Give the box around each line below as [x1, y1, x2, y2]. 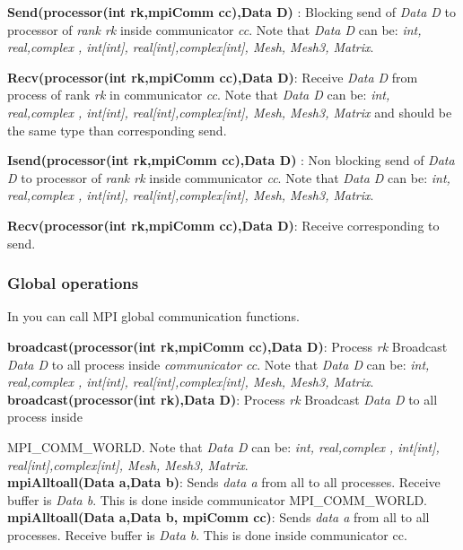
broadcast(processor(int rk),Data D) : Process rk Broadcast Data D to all [7, 389, 438, 408]
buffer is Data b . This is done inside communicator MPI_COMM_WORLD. [7, 490, 427, 509]
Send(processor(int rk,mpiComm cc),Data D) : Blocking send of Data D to [7, 3, 456, 21]
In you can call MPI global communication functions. [7, 307, 300, 326]
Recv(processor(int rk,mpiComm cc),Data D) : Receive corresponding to [7, 215, 440, 234]
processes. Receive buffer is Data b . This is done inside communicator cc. [7, 525, 407, 544]
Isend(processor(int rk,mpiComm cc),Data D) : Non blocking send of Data [7, 151, 455, 170]
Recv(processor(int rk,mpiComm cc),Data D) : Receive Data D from [7, 67, 418, 86]
